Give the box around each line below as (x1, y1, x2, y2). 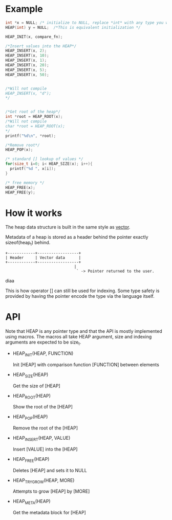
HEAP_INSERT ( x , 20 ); (5, 63, 50, 68)
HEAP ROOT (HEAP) (12, 392, 51, 400)
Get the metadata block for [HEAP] (12, 510, 86, 516)
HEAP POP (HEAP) (12, 414, 48, 421)
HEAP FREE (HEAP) (12, 456, 50, 463)
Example (5, 3, 43, 15)
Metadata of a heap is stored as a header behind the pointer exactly (5, 234, 148, 240)
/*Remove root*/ (5, 142, 40, 148)
